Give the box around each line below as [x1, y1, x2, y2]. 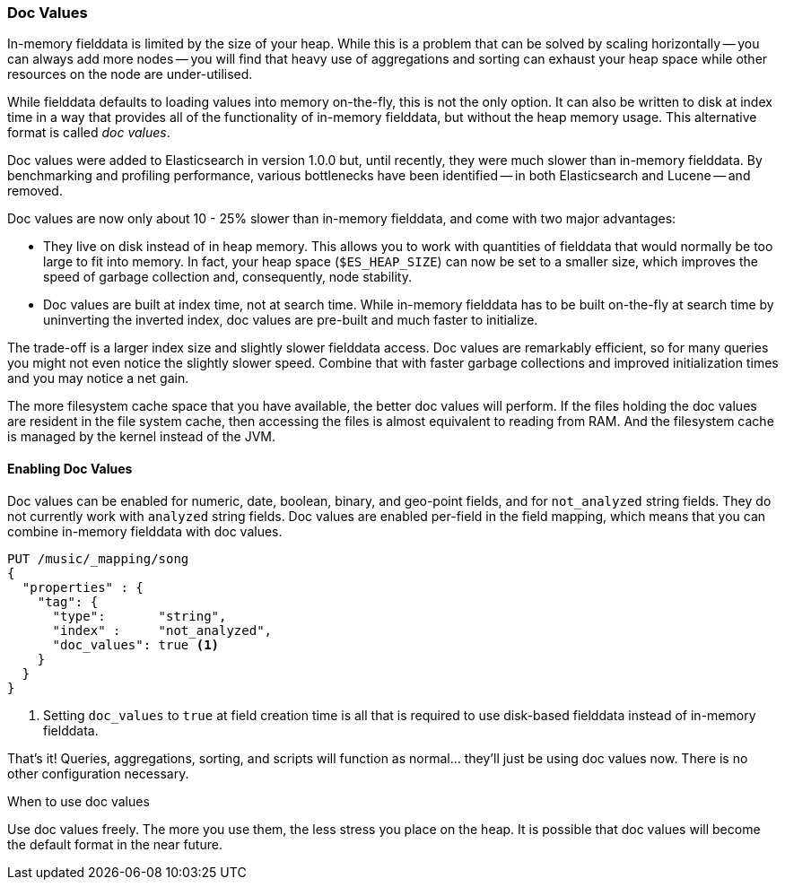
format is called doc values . [7, 125, 170, 141]
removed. [7, 183, 63, 199]
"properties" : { [22, 579, 144, 595]
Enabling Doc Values [7, 460, 133, 476]
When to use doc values [7, 793, 150, 809]
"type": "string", [52, 608, 227, 623]
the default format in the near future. [7, 836, 222, 852]
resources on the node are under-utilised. [7, 66, 253, 83]
